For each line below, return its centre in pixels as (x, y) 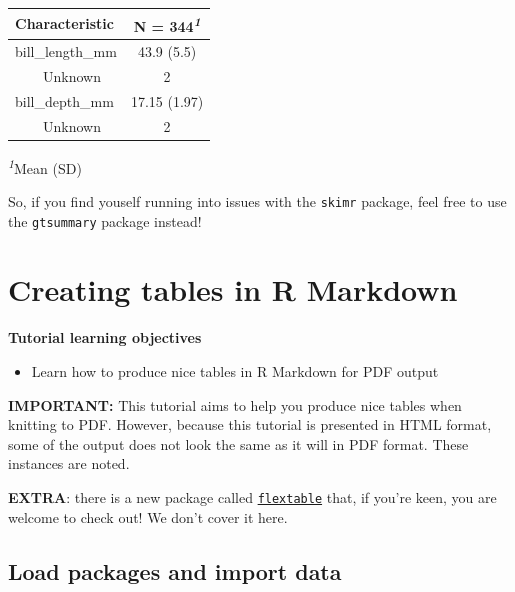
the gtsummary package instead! (105, 220)
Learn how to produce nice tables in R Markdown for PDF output (235, 370)
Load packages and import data (175, 570)
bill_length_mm (66, 51)
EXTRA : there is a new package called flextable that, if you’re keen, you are (252, 496)
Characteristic (64, 23)
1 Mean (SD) (45, 166)
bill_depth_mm (64, 100)
